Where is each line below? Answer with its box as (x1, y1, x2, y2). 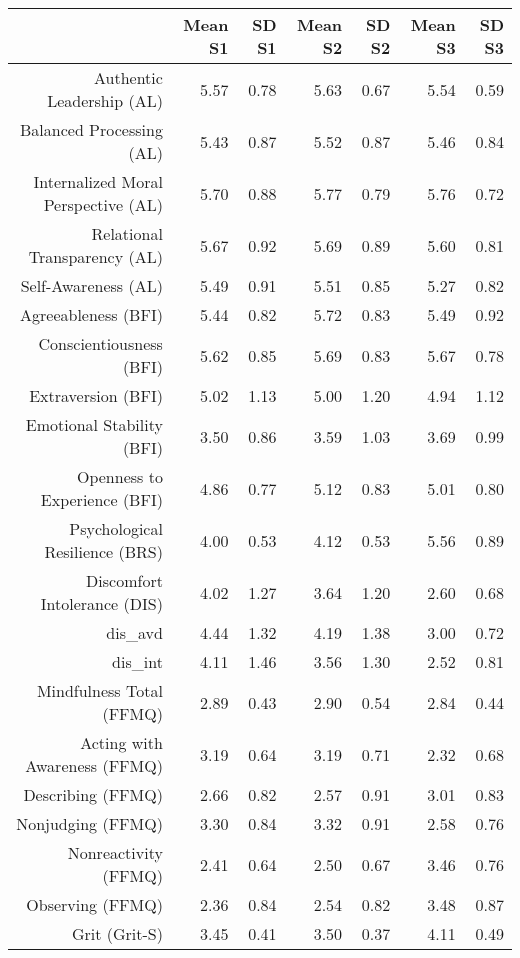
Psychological (69, 517, 163, 540)
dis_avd (106, 621, 163, 644)
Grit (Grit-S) (71, 922, 163, 945)
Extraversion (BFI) (29, 384, 163, 407)
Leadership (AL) (47, 89, 163, 112)
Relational (91, 222, 163, 245)
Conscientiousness (38, 332, 163, 355)
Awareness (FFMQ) (25, 754, 163, 777)
